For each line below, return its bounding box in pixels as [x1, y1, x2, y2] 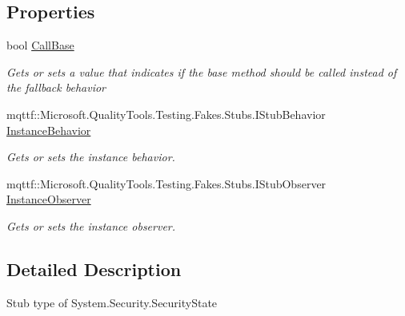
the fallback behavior [6, 79, 106, 96]
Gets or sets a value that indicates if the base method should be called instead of [6, 63, 397, 80]
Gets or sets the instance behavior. [6, 148, 175, 165]
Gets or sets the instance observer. [6, 217, 176, 234]
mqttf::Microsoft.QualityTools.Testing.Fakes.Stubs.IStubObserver [6, 175, 327, 192]
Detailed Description [6, 256, 182, 281]
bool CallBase [6, 37, 74, 53]
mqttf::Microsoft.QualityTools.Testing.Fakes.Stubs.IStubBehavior [6, 105, 326, 122]
